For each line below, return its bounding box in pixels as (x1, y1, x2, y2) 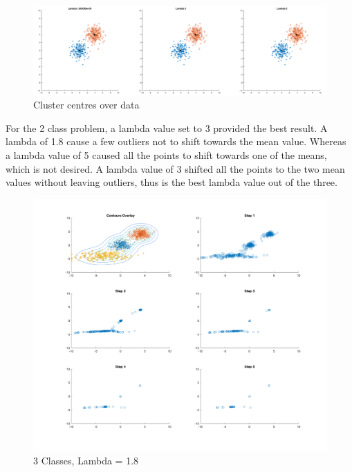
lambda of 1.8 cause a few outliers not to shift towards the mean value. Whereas (6, 134, 346, 149)
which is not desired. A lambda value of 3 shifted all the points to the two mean (6, 161, 345, 176)
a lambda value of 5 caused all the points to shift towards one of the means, (6, 147, 327, 162)
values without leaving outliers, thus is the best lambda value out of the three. (6, 175, 337, 189)
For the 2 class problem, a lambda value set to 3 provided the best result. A (6, 120, 328, 135)
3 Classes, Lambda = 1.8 (33, 453, 139, 468)
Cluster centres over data (33, 97, 140, 112)
